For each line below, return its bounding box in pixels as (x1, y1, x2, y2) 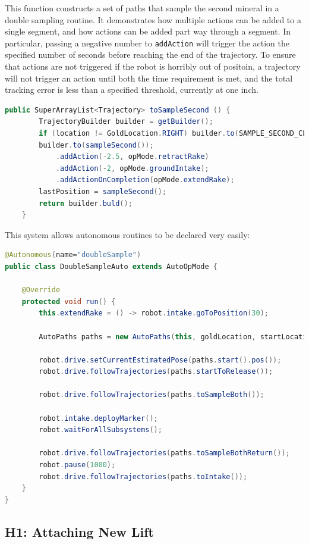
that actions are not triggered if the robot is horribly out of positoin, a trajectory (5, 60, 301, 73)
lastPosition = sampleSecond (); (39, 187, 167, 196)
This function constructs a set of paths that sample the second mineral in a (5, 2, 279, 14)
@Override (21, 286, 61, 295)
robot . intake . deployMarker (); (39, 414, 158, 423)
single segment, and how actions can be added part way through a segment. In (5, 25, 291, 37)
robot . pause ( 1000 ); (39, 461, 116, 470)
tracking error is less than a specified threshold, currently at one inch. (5, 83, 258, 96)
